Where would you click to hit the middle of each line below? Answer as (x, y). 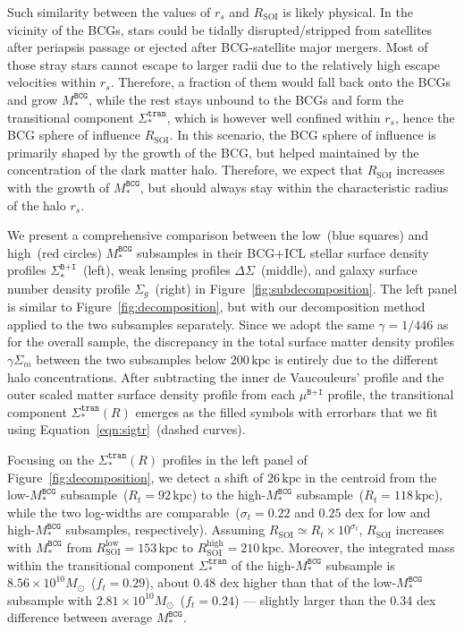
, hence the (425, 117)
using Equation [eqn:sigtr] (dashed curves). (127, 429)
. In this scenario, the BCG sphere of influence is (303, 135)
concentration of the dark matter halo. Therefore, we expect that (186, 170)
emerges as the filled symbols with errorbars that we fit (287, 411)
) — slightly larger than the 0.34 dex (335, 599)
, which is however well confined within (274, 117)
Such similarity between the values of (109, 12)
